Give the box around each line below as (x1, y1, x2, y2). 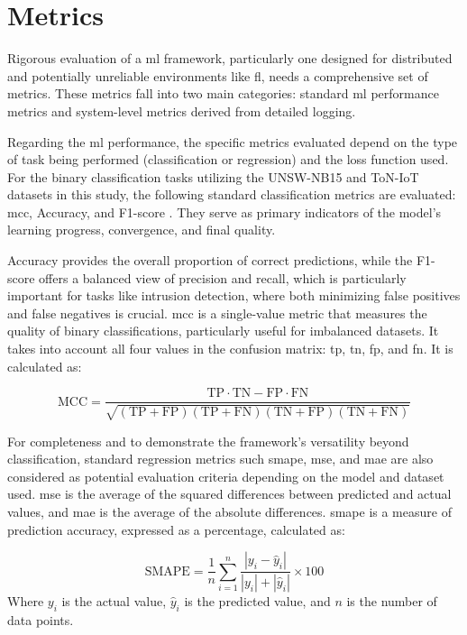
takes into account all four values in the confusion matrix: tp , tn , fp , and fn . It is (7, 339, 453, 358)
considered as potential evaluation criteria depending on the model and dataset (7, 466, 444, 485)
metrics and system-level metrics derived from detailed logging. (7, 101, 356, 120)
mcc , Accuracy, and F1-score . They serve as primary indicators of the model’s (7, 202, 442, 221)
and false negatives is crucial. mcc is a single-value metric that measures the (7, 303, 427, 322)
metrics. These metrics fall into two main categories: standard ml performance (7, 84, 439, 103)
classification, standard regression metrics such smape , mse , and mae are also (7, 449, 434, 468)
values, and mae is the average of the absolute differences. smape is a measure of (7, 502, 452, 521)
